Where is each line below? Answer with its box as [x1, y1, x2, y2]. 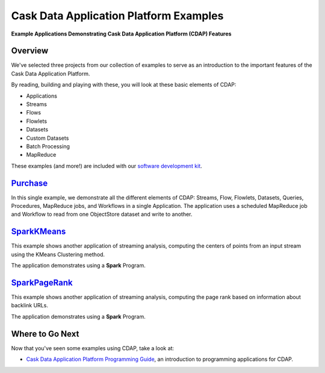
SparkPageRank [11, 277, 73, 287]
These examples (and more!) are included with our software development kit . [11, 162, 203, 169]
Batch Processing [26, 142, 70, 150]
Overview [11, 46, 49, 56]
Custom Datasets [26, 134, 69, 142]
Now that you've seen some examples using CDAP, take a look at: [11, 344, 175, 352]
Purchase [11, 178, 48, 188]
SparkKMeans [11, 227, 66, 237]
